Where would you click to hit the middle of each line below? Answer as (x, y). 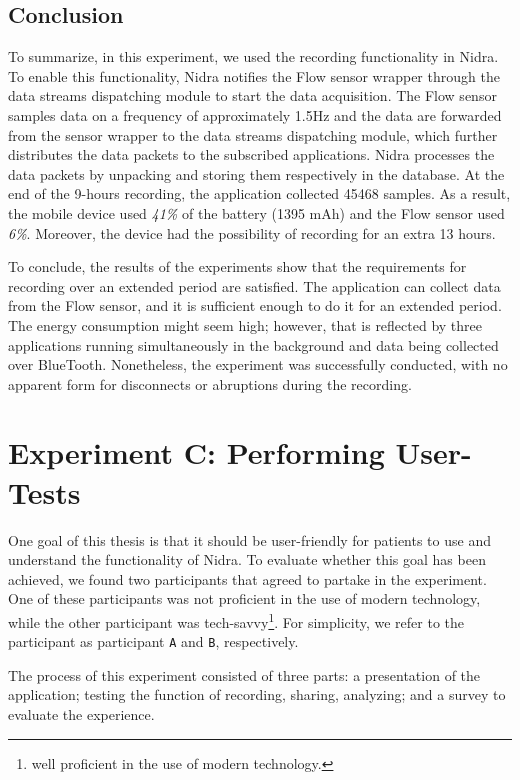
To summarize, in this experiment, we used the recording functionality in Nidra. (253, 56)
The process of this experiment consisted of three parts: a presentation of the (244, 674)
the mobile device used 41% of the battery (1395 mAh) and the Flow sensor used (256, 212)
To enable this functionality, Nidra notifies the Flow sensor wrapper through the (254, 75)
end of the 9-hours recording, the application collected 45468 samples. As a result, (259, 193)
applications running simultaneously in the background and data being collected (253, 344)
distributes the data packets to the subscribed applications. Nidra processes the (251, 154)
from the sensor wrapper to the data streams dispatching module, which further (253, 134)
